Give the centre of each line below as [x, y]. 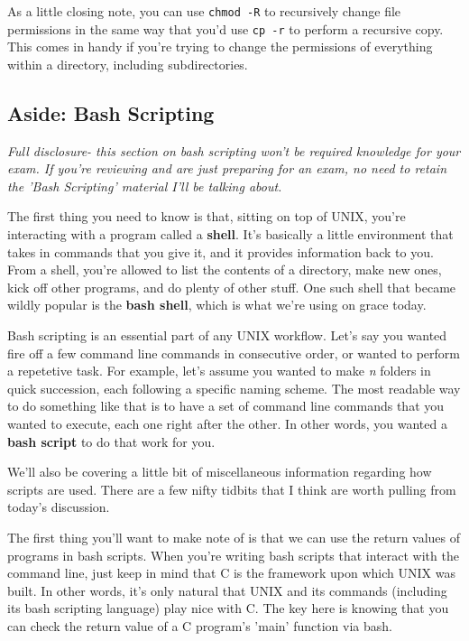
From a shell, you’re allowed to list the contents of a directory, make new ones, [225, 269]
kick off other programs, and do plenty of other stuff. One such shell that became [232, 287]
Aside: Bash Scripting [111, 112]
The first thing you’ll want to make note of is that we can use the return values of [234, 537]
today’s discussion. [59, 507]
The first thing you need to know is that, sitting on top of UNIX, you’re [207, 216]
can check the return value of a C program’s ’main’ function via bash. [200, 625]
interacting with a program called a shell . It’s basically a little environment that [230, 234]
